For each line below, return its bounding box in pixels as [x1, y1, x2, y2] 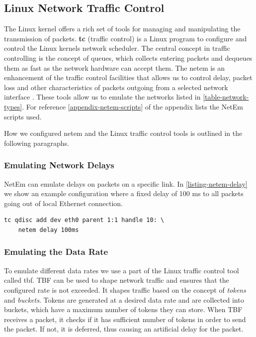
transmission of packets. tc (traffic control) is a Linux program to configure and [4, 33, 247, 43]
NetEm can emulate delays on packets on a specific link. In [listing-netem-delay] [4, 178, 248, 189]
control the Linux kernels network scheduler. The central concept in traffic [4, 43, 230, 53]
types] [4, 101, 22, 112]
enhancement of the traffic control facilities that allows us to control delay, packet [4, 72, 253, 83]
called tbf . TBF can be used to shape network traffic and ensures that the [4, 275, 229, 285]
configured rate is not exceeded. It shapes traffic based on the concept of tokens [4, 284, 246, 295]
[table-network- [203, 92, 249, 102]
